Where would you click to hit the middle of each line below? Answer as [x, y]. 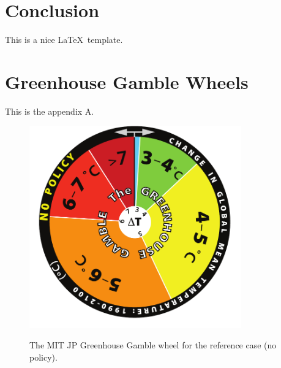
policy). [43, 357]
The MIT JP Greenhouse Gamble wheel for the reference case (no [153, 345]
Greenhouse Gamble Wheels [127, 81]
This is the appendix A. [50, 111]
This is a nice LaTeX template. [64, 40]
